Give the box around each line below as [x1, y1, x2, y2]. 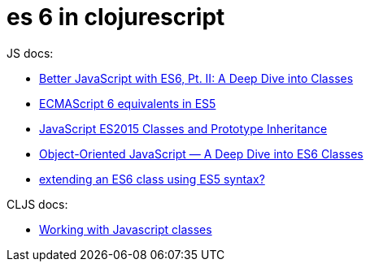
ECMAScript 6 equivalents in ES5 [39, 96, 216, 110]
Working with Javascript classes [39, 222, 212, 236]
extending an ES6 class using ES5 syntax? [39, 171, 265, 186]
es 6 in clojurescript [7, 3, 225, 31]
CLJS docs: [7, 197, 68, 211]
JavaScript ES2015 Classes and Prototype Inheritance [39, 121, 328, 136]
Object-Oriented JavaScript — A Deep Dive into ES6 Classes [39, 146, 363, 161]
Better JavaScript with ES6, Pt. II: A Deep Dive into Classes [39, 71, 354, 85]
